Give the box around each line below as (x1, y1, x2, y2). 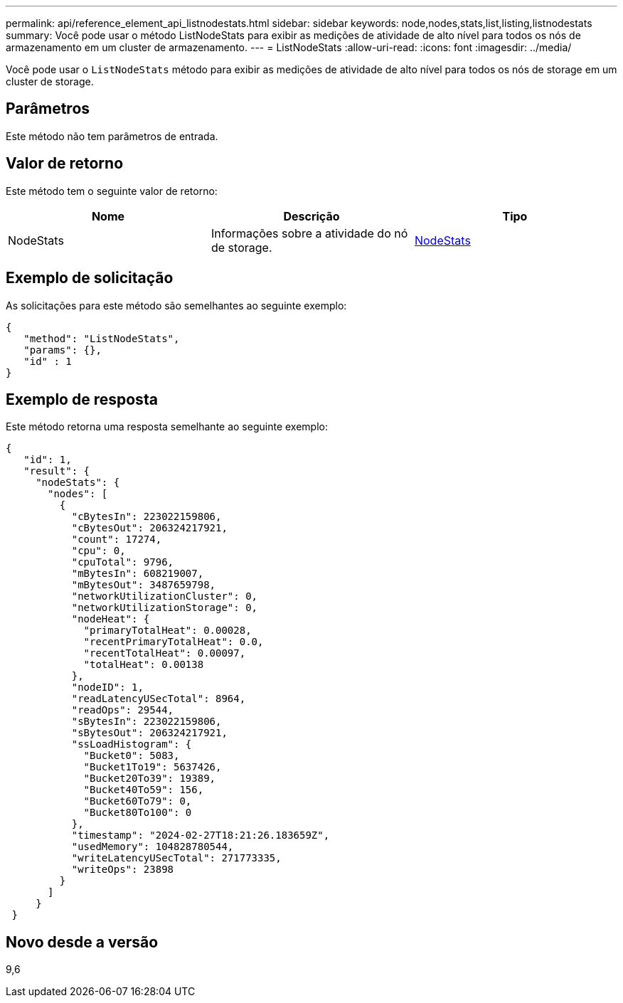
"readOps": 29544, (71, 704, 174, 716)
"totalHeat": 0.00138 (83, 659, 204, 671)
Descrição (283, 208, 340, 223)
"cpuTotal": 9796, (71, 556, 174, 568)
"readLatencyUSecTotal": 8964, (71, 693, 246, 705)
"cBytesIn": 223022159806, (71, 511, 222, 523)
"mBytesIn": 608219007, (71, 568, 204, 580)
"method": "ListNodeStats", (23, 332, 180, 344)
